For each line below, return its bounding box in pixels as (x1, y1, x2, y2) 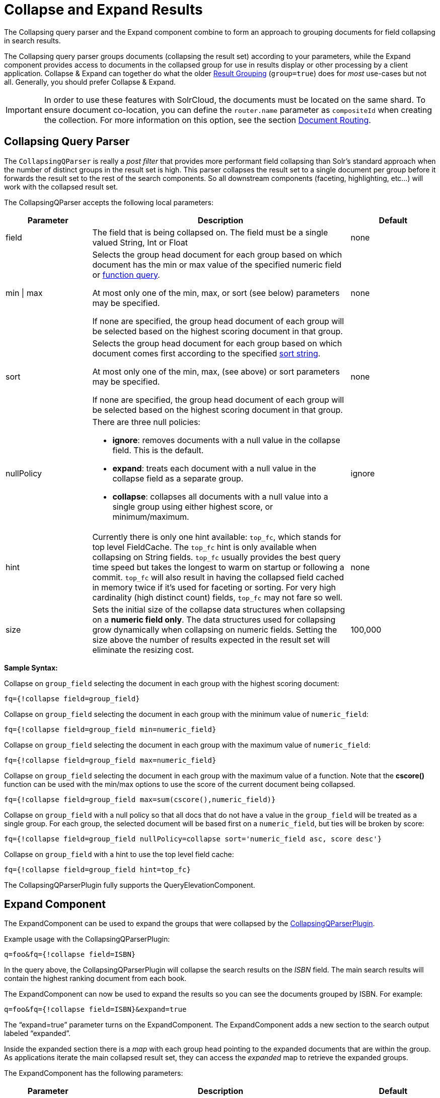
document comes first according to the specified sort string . (92, 348, 321, 358)
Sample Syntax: (4, 663, 58, 672)
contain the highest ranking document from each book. (4, 974, 187, 983)
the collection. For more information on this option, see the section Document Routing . (44, 114, 371, 125)
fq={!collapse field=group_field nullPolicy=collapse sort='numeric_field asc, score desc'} (4, 834, 382, 843)
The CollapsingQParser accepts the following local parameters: (4, 198, 214, 207)
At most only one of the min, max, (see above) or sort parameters (92, 366, 340, 377)
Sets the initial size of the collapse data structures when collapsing (92, 604, 345, 615)
